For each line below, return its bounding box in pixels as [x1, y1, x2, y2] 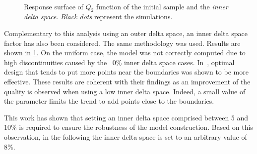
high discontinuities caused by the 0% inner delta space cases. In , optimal [4, 57, 235, 67]
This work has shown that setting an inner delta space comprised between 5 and [4, 112, 249, 122]
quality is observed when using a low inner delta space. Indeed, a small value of [4, 86, 246, 96]
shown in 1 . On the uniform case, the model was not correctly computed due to [4, 47, 246, 58]
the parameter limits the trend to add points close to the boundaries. [4, 96, 214, 106]
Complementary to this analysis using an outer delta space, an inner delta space [4, 28, 248, 38]
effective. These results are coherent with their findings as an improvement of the [4, 76, 251, 86]
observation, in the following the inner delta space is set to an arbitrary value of [4, 131, 247, 142]
